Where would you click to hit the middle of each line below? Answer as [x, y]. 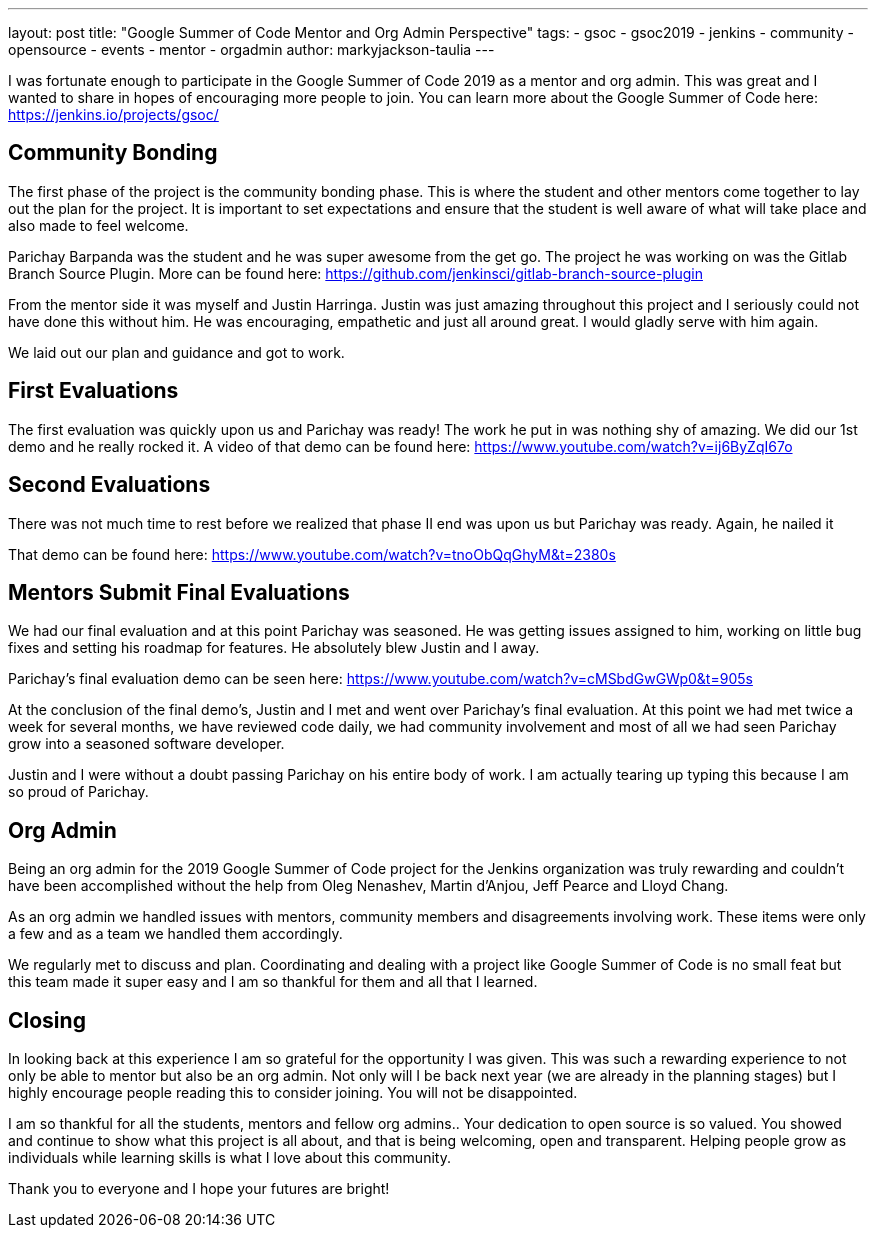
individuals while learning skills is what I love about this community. [229, 1158]
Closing [47, 1020]
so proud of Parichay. [78, 792]
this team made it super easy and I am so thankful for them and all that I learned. [273, 982]
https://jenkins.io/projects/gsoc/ [113, 114]
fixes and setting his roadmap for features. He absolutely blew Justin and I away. [274, 648]
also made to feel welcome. [98, 225]
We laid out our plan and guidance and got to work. [176, 352]
